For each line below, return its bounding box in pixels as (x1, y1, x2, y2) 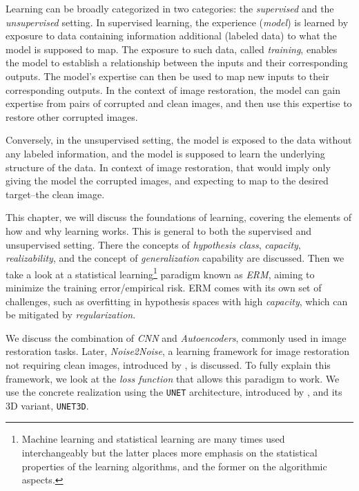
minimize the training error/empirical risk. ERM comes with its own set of (6, 280, 322, 294)
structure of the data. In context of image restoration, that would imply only (6, 160, 331, 174)
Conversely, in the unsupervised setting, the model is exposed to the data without (6, 133, 352, 147)
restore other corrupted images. (6, 109, 138, 124)
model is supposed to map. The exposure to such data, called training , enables (6, 41, 338, 56)
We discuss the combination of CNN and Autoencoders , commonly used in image (6, 330, 347, 345)
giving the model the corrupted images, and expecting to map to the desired (6, 173, 329, 188)
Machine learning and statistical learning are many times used (21, 432, 285, 446)
